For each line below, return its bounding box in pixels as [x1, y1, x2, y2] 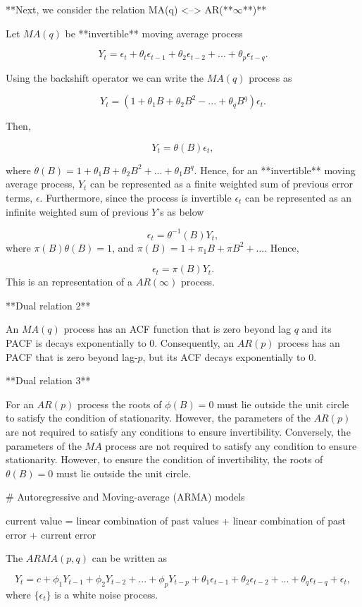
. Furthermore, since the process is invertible [39, 190, 232, 205]
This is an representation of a [6, 274, 132, 289]
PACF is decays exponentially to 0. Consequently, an [6, 336, 235, 350]
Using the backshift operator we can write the [6, 70, 204, 85]
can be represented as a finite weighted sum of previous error [90, 176, 354, 191]
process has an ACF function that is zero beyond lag [63, 321, 292, 336]
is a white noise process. [54, 587, 158, 601]
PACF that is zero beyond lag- [6, 349, 138, 364]
